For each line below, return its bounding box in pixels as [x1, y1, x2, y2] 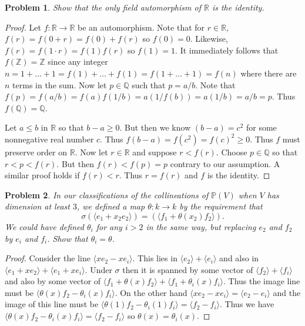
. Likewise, [190, 32, 228, 45]
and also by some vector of [5, 275, 101, 287]
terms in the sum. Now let [12, 78, 107, 91]
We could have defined [5, 220, 84, 232]
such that [132, 78, 166, 91]
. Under [85, 263, 112, 275]
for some [246, 121, 277, 134]
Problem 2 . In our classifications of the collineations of [5, 188, 209, 201]
